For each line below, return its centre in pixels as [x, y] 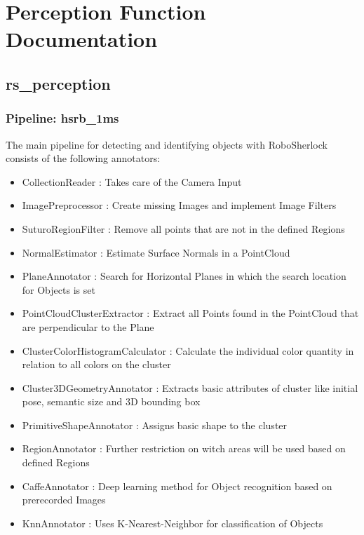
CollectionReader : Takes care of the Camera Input [132, 181]
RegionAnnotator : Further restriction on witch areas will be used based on [184, 448]
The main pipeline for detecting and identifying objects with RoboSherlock [167, 144]
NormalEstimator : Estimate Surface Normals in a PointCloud [156, 252]
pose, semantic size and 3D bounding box [111, 401]
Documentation [82, 39]
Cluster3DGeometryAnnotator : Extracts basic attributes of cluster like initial [190, 387]
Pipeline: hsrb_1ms [62, 118]
